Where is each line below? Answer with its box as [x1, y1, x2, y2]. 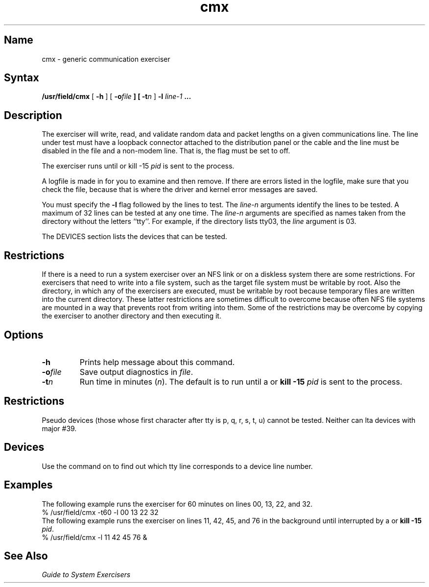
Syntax [4, 72, 39, 84]
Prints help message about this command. [79, 357, 235, 367]
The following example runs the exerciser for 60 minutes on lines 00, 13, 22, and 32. [42, 499, 313, 508]
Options [4, 328, 44, 341]
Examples [4, 479, 53, 491]
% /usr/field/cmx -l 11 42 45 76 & [42, 533, 147, 541]
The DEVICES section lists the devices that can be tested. [42, 232, 227, 241]
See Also [4, 549, 48, 562]
